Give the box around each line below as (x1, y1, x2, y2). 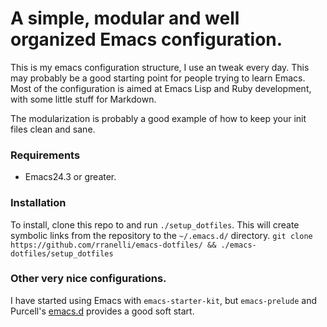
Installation (10, 196, 67, 210)
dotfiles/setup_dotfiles (10, 248, 114, 259)
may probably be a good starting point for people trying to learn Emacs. (10, 72, 306, 84)
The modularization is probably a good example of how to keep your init (10, 112, 307, 124)
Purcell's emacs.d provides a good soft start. (10, 305, 195, 317)
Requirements (10, 148, 81, 162)
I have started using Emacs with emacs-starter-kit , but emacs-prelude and (10, 294, 317, 306)
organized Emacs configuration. (10, 28, 283, 51)
